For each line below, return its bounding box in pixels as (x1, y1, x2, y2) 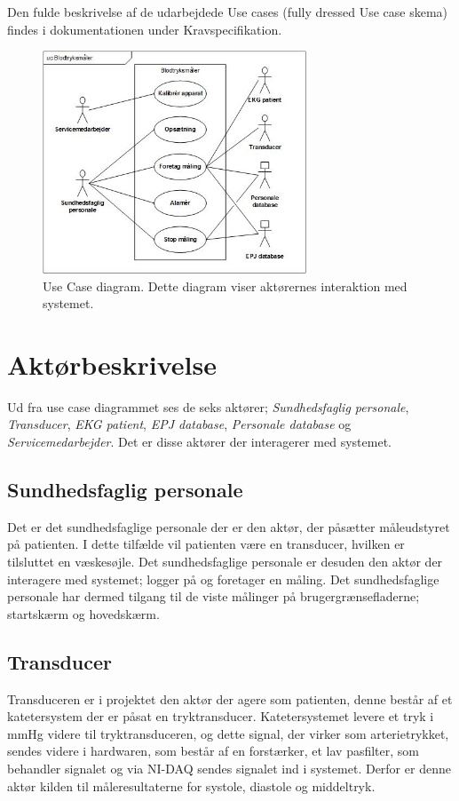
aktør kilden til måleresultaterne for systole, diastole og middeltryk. (7, 776, 376, 795)
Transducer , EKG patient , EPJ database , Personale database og (7, 415, 352, 433)
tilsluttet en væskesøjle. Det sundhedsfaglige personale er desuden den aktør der (7, 552, 443, 571)
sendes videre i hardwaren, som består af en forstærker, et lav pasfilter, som (7, 742, 419, 760)
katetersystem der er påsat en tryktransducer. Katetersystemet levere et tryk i (7, 707, 434, 726)
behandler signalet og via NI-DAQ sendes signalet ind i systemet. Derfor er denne (7, 759, 451, 778)
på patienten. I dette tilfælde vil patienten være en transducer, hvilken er (7, 535, 405, 553)
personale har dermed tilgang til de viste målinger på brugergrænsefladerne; (7, 587, 420, 606)
